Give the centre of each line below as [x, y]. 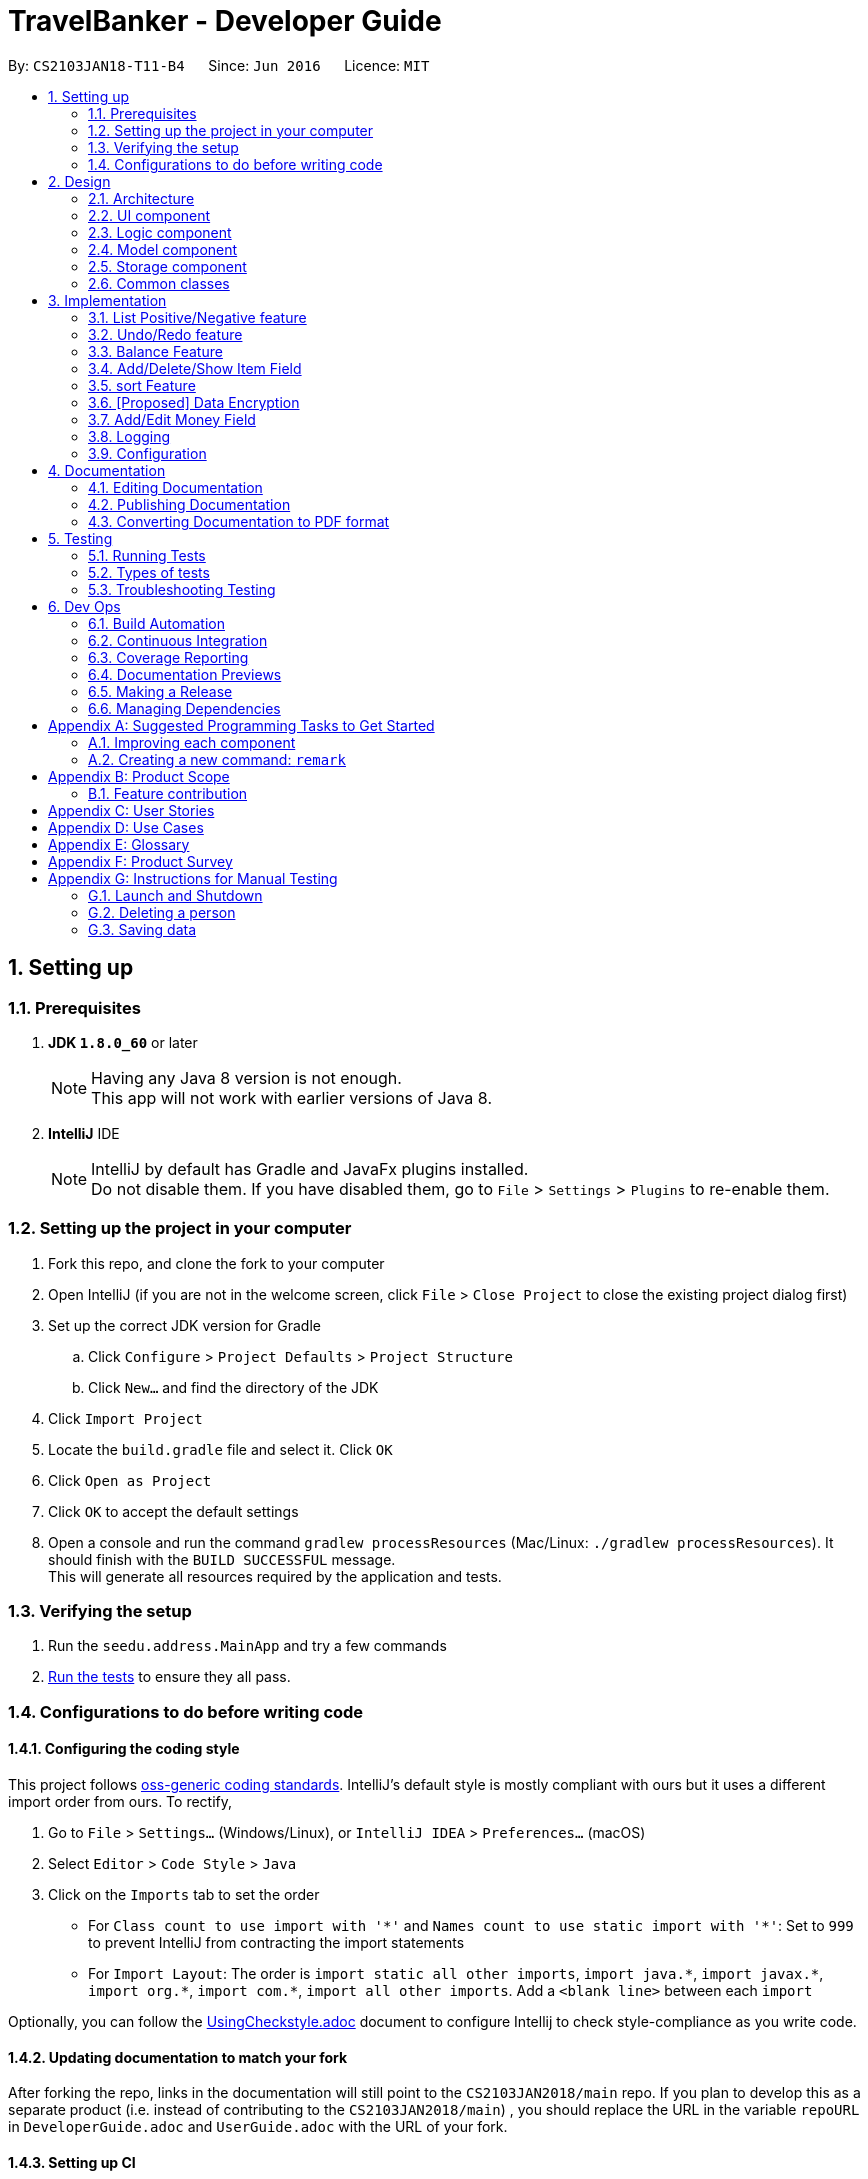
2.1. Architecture [141, 198]
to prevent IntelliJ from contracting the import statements [276, 1943]
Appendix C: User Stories [131, 810]
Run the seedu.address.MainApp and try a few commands [247, 1646]
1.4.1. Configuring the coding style [124, 1749]
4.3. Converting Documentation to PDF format [239, 521]
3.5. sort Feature [142, 385]
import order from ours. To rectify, [120, 1802]
